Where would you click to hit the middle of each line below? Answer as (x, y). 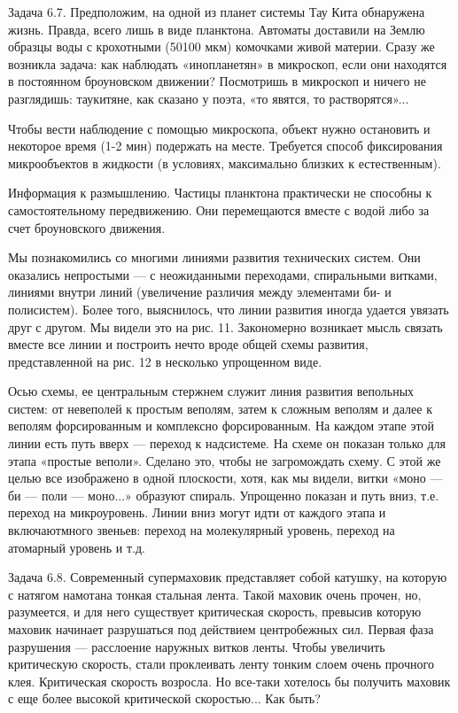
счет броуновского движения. (87, 227)
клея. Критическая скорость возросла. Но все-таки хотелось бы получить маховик (229, 681)
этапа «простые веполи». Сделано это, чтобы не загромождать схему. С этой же (225, 460)
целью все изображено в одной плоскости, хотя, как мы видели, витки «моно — (225, 478)
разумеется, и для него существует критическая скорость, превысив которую (215, 612)
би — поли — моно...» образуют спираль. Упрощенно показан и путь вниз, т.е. (224, 495)
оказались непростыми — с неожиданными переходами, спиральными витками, (223, 274)
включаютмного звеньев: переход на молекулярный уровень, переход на (202, 530)
